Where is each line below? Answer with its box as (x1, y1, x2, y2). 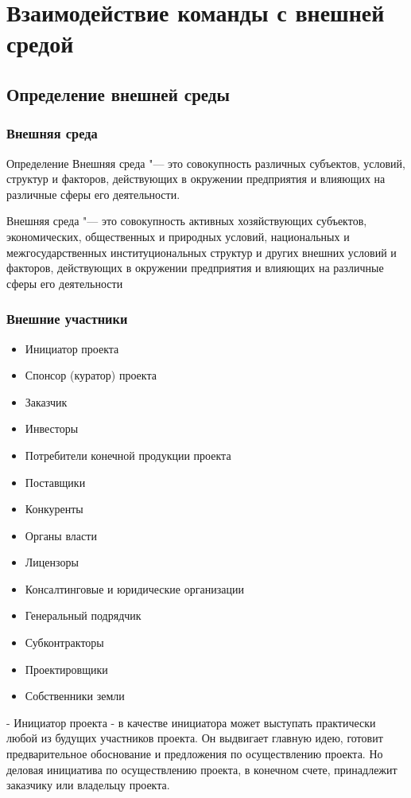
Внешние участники (6, 309, 128, 329)
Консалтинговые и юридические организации (25, 580, 244, 597)
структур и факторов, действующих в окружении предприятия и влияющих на (6, 170, 386, 187)
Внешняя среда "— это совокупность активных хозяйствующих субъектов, (6, 212, 367, 229)
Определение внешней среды (6, 81, 230, 106)
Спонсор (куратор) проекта (25, 367, 157, 383)
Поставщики (25, 473, 86, 490)
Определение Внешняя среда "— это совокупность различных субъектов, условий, (6, 154, 405, 171)
